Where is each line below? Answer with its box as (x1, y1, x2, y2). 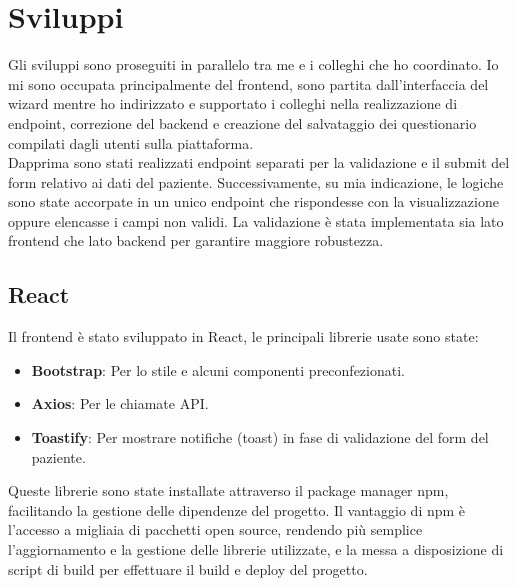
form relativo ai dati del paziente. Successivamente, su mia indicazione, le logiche (8, 171, 504, 192)
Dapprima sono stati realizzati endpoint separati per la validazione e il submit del (8, 152, 510, 173)
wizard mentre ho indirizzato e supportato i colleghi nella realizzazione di (8, 93, 458, 114)
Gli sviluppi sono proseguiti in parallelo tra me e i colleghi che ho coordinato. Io (8, 54, 499, 75)
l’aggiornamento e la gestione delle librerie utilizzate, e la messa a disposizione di (8, 539, 504, 560)
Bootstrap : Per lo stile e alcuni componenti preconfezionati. (31, 359, 405, 380)
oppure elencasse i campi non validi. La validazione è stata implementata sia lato (8, 210, 504, 231)
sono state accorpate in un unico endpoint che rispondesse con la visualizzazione (8, 191, 499, 212)
